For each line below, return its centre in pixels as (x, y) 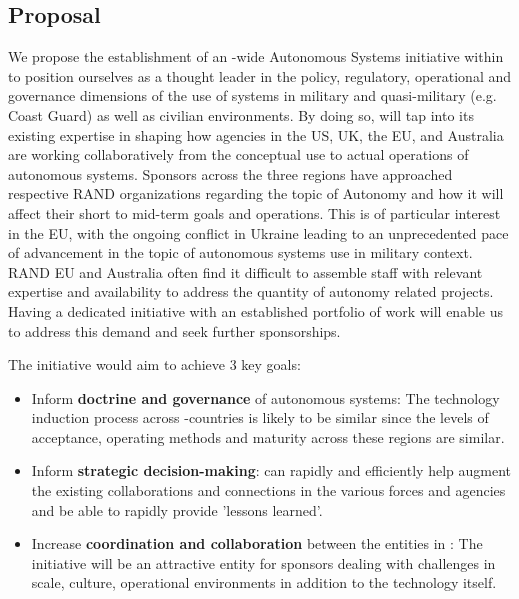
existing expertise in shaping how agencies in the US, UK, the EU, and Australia (256, 134)
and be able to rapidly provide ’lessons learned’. (177, 509)
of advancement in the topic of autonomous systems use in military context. (240, 252)
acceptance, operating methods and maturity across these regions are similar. (268, 436)
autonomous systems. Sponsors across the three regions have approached (230, 173)
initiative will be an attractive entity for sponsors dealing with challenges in (263, 562)
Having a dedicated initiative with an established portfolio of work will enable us (256, 310)
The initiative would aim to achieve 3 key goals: (154, 364)
